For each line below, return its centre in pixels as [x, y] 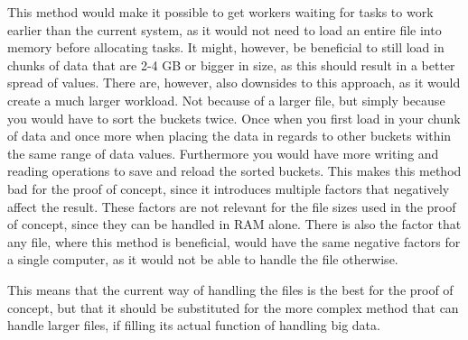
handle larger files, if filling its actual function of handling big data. [194, 325]
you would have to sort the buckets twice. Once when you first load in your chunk [234, 118]
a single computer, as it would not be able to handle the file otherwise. [203, 259]
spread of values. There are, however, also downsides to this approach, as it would [234, 83]
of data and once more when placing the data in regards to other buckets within [229, 136]
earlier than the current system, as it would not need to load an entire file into [225, 29]
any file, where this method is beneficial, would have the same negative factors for [234, 241]
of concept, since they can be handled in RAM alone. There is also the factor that [234, 224]
